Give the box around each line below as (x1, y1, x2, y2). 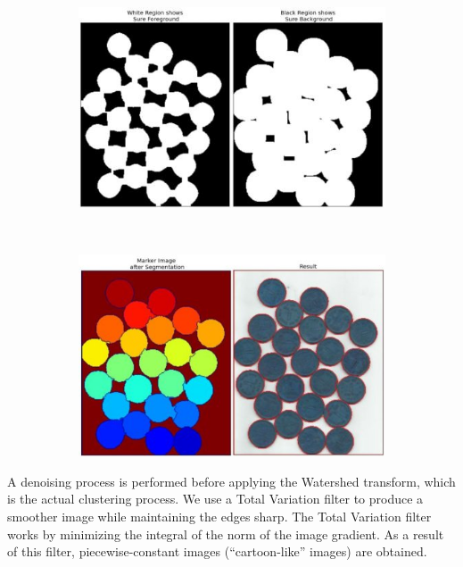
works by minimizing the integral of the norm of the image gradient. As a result (7, 524, 444, 543)
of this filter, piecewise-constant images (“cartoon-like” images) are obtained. (7, 542, 427, 561)
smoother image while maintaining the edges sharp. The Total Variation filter (7, 506, 432, 525)
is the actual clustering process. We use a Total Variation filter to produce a (7, 489, 424, 508)
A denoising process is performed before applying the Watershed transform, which (7, 471, 456, 490)
